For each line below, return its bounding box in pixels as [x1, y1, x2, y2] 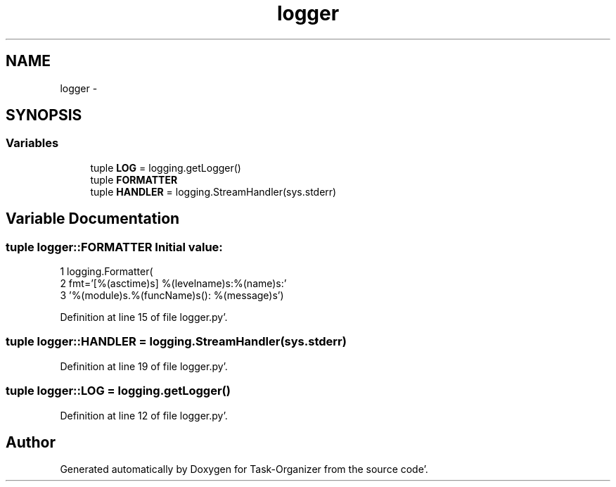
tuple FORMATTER [90, 173, 178, 186]
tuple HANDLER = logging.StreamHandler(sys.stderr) [90, 185, 337, 198]
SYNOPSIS [6, 106, 82, 125]
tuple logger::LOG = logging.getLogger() [6, 384, 231, 398]
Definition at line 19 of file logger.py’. [60, 360, 228, 372]
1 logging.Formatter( [60, 265, 153, 278]
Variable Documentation [6, 210, 180, 228]
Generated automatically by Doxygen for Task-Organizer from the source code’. [60, 463, 428, 476]
